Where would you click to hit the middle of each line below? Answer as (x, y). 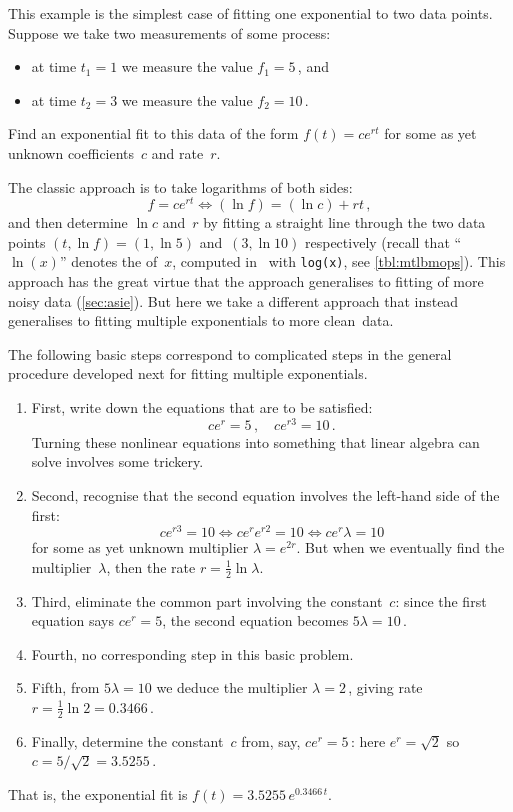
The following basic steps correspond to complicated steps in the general (230, 353)
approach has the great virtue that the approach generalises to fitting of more (246, 281)
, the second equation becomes (255, 620)
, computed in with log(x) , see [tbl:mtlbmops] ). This (339, 261)
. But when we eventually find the (400, 547)
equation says (73, 620)
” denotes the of (108, 261)
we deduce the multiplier (232, 687)
